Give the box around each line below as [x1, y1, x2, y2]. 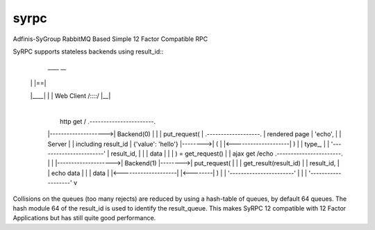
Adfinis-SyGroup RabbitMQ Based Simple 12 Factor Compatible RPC [12, 35, 208, 43]
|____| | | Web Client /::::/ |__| [30, 92, 111, 100]
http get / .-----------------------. [60, 117, 156, 125]
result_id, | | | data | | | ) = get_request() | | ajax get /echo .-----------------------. [110, 149, 343, 158]
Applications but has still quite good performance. [12, 214, 156, 222]
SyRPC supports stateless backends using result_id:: [12, 47, 164, 56]
